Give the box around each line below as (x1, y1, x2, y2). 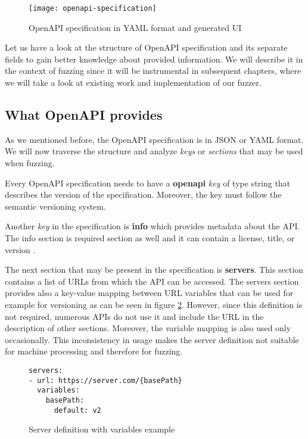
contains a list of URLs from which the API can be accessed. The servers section (5, 275, 299, 287)
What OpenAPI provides (5, 105, 163, 124)
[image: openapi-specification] (29, 4, 157, 13)
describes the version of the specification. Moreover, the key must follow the (5, 188, 282, 201)
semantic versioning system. (5, 200, 106, 212)
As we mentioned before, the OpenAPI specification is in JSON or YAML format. (5, 133, 304, 145)
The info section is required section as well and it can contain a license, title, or (5, 231, 295, 244)
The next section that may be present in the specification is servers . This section (5, 263, 304, 276)
